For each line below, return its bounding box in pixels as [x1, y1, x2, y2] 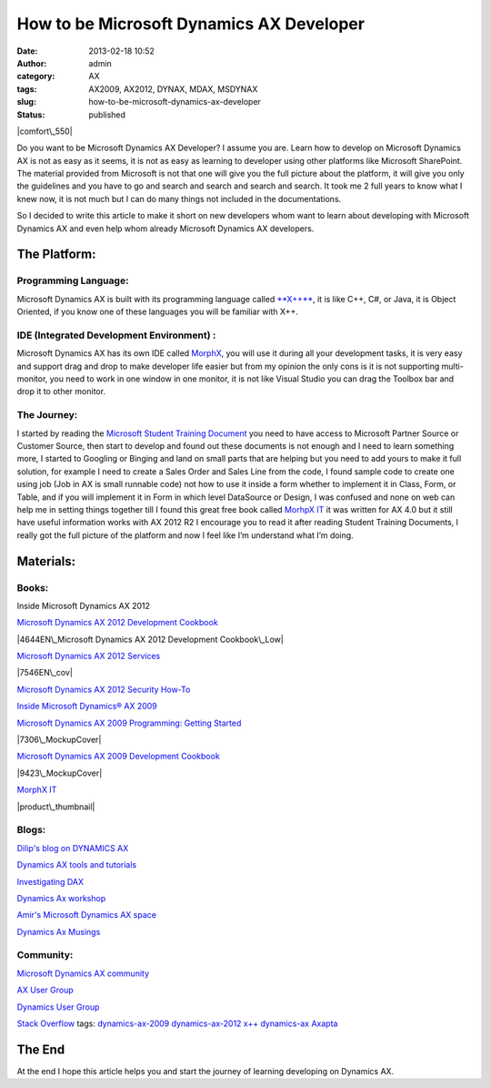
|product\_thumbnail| [16, 801, 95, 812]
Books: [16, 581, 49, 594]
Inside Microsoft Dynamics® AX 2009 [16, 701, 158, 712]
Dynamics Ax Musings [16, 926, 101, 937]
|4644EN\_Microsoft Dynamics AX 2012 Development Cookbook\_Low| [16, 634, 284, 645]
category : [16, 71, 55, 82]
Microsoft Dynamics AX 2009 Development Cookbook [16, 751, 220, 762]
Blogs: [16, 824, 46, 837]
